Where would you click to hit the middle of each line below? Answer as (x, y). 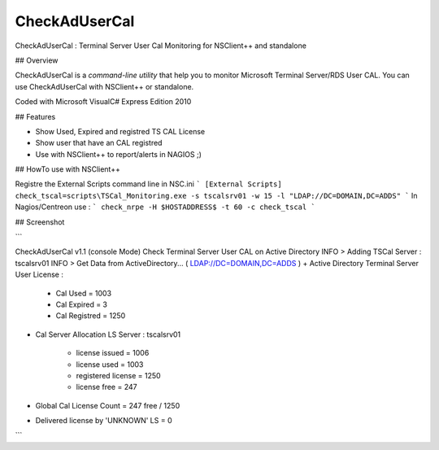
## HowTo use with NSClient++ (68, 169)
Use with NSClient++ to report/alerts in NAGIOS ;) (119, 154)
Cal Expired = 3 (81, 304)
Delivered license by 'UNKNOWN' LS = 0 (104, 421)
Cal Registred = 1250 (91, 316)
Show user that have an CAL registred (99, 143)
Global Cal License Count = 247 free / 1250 (108, 405)
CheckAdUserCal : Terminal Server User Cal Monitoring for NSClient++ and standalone (161, 46)
